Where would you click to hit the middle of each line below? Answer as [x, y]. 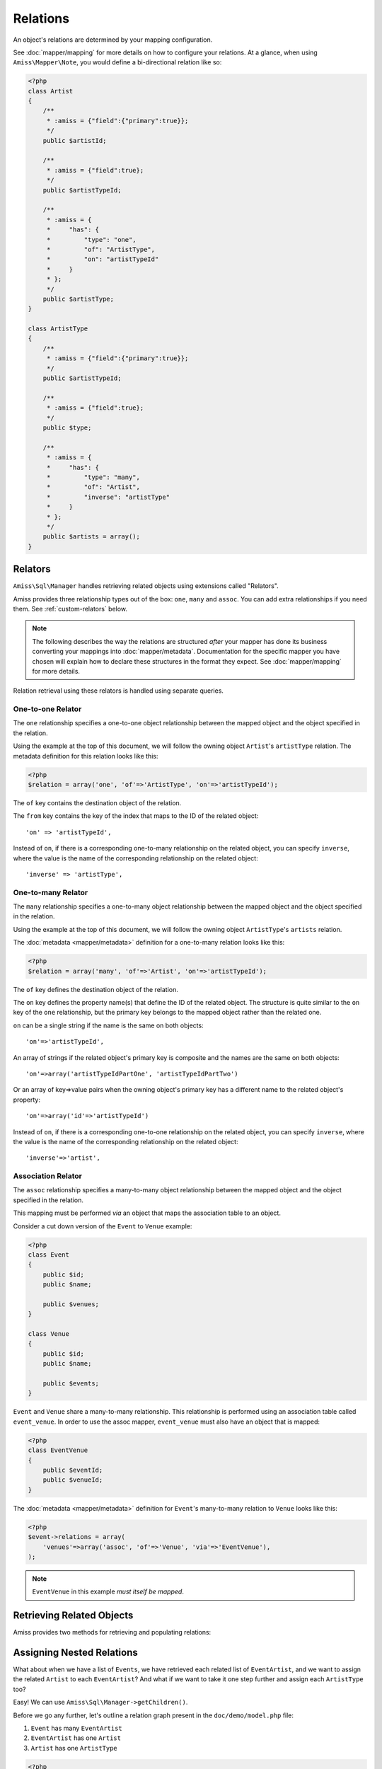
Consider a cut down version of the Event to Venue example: [103, 1226]
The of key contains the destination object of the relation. [97, 802]
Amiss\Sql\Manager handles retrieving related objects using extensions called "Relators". [146, 586]
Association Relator [48, 1176]
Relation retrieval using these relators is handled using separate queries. [118, 691]
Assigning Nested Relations [75, 1652]
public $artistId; [75, 140]
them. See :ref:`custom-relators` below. [70, 609]
